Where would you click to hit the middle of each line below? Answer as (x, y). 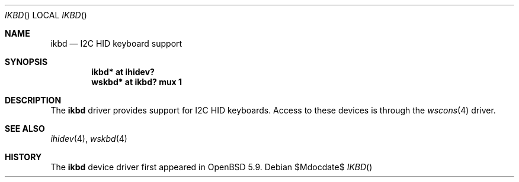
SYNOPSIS (26, 62)
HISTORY (23, 157)
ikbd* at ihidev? (123, 72)
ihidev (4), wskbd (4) (89, 139)
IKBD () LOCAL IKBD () (46, 15)
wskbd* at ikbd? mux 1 (137, 82)
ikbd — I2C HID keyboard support (116, 43)
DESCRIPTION (33, 100)
